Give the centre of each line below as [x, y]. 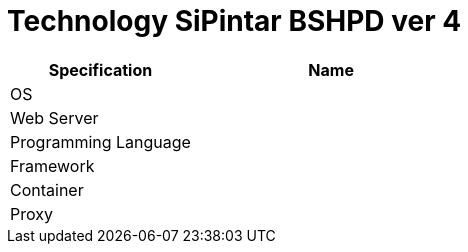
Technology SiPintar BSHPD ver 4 [234, 21]
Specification [100, 69]
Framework [52, 165]
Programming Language [100, 141]
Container [47, 189]
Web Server [54, 117]
